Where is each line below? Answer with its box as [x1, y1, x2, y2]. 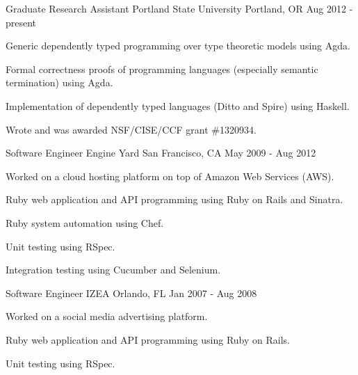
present [6, 15, 37, 29]
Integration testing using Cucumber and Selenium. [6, 262, 221, 277]
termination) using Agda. [6, 75, 113, 90]
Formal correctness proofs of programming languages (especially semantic [6, 61, 318, 76]
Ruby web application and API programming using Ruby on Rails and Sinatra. [6, 192, 343, 207]
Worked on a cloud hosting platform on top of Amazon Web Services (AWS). [6, 168, 334, 183]
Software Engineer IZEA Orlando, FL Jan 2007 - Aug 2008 [6, 285, 257, 300]
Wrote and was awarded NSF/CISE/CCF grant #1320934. [6, 122, 257, 136]
